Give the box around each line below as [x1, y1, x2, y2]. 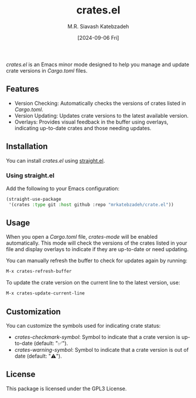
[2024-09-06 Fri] [77, 34, 119, 41]
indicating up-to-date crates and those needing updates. [14, 124, 152, 132]
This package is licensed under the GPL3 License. [6, 385, 127, 392]
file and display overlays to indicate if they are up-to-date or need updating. [6, 246, 189, 253]
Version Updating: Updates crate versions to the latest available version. [14, 112, 189, 119]
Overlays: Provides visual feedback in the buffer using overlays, [14, 118, 169, 125]
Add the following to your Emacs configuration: [6, 185, 120, 192]
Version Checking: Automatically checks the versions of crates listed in [14, 99, 186, 107]
